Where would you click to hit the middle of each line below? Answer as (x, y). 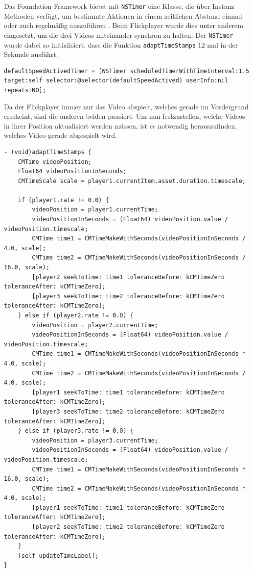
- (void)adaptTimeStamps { (48, 152)
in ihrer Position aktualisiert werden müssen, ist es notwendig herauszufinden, (121, 125)
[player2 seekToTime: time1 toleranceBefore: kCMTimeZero (128, 277)
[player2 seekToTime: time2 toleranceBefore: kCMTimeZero (128, 527)
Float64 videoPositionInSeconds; (72, 171)
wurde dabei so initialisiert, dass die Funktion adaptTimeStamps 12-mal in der (121, 44)
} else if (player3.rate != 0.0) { (76, 431)
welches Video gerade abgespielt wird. (60, 135)
